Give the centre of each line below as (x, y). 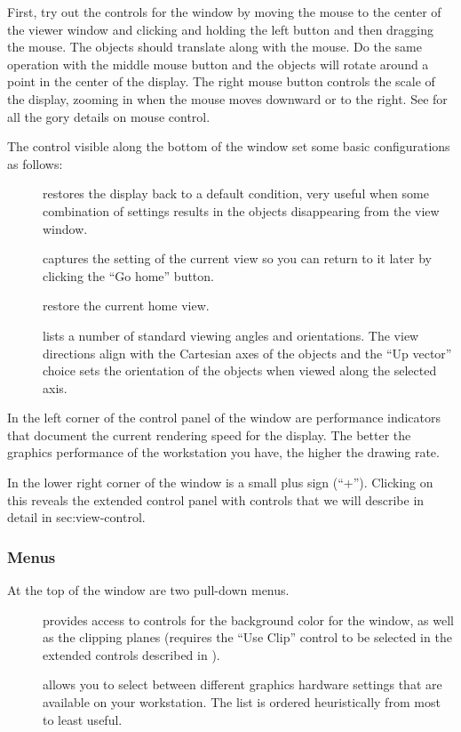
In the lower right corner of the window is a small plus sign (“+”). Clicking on (220, 483)
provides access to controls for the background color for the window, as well (248, 619)
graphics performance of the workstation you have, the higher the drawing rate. (223, 452)
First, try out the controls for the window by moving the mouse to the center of (224, 12)
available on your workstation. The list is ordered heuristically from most (242, 702)
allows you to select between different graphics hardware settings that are (242, 684)
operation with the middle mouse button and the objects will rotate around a (218, 64)
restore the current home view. (126, 306)
